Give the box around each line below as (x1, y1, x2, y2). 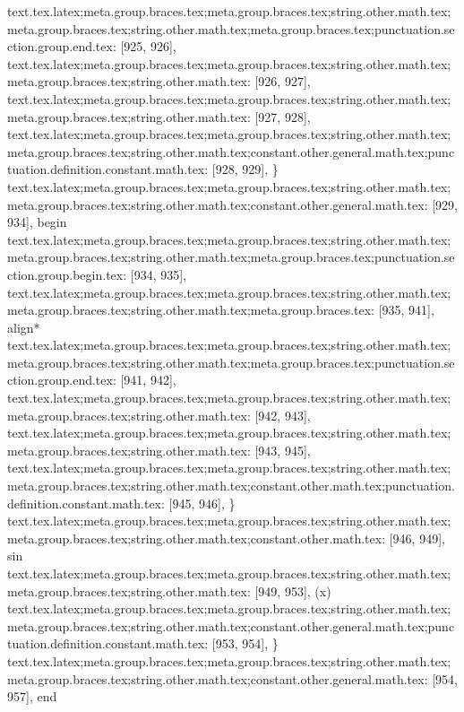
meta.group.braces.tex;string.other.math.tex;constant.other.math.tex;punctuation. (7, 476, 455, 495)
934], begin (7, 213, 67, 231)
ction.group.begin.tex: (7, 265, 127, 283)
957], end (7, 687, 57, 706)
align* (7, 317, 40, 336)
